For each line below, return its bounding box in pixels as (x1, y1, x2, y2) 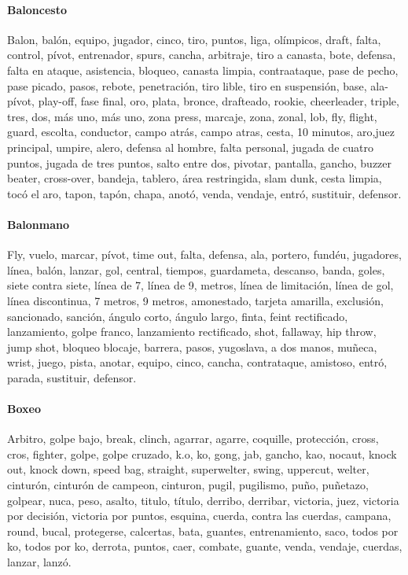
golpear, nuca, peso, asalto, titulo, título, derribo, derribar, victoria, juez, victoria (7, 492, 399, 508)
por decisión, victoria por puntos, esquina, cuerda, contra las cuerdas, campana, (7, 507, 391, 524)
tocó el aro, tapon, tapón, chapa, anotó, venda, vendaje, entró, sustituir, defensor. (7, 185, 402, 201)
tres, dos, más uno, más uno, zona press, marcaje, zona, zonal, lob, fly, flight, (7, 108, 377, 124)
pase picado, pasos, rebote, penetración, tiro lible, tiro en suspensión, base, (7, 77, 367, 94)
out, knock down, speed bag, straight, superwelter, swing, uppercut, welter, (7, 461, 369, 477)
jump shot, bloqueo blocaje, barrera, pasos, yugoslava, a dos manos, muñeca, (7, 338, 377, 355)
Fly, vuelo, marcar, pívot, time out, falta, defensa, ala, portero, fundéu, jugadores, (7, 246, 402, 263)
